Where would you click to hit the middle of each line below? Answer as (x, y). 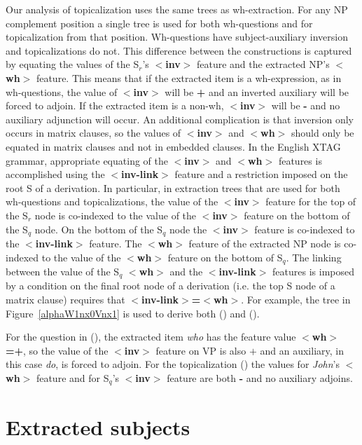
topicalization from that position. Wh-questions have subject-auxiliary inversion (177, 37)
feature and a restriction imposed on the (261, 174)
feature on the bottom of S (225, 257)
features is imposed (313, 271)
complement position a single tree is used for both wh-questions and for (159, 23)
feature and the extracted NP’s (263, 64)
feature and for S (72, 378)
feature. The (116, 243)
